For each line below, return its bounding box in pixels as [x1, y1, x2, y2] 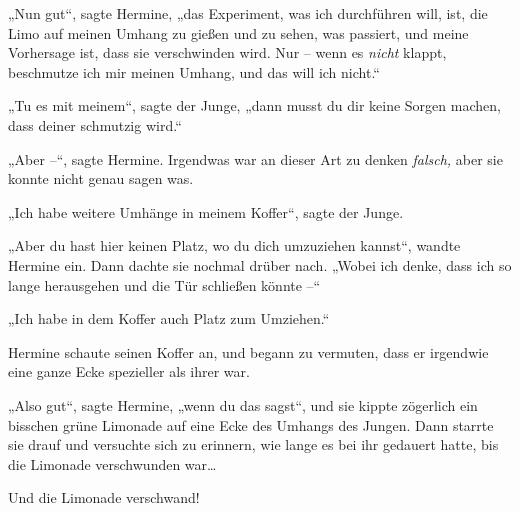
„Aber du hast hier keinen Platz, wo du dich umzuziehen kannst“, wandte [8, 235, 461, 256]
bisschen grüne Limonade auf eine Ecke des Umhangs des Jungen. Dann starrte [8, 414, 494, 435]
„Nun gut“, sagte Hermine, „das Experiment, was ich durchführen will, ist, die [8, 3, 488, 23]
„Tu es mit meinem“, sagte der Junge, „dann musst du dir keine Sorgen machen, [8, 95, 501, 116]
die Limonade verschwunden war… [8, 453, 217, 474]
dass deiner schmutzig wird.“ [8, 114, 182, 135]
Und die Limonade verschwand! [8, 487, 200, 508]
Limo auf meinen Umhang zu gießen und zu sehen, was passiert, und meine [8, 22, 469, 43]
